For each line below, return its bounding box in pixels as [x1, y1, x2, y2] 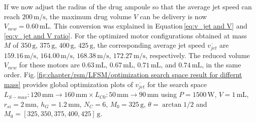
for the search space [147, 79, 207, 89]
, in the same [202, 60, 241, 70]
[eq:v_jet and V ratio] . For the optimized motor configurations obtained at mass [4, 30, 247, 40]
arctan [162, 101, 182, 108]
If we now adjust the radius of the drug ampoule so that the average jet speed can [4, 1, 252, 11]
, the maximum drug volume [45, 11, 131, 21]
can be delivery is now [140, 11, 207, 21]
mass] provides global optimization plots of [4, 79, 133, 89]
